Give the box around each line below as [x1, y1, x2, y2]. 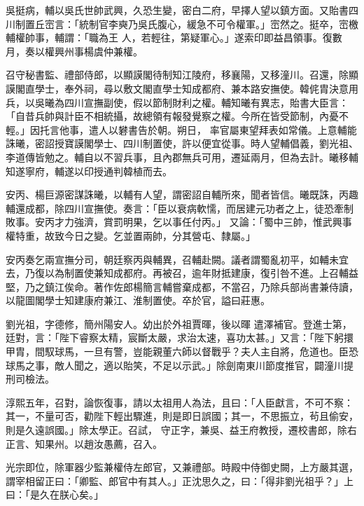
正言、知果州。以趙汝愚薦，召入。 [6, 436, 162, 451]
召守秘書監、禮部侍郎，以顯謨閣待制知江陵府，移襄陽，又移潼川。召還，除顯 [6, 67, 358, 82]
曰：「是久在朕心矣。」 [6, 487, 104, 502]
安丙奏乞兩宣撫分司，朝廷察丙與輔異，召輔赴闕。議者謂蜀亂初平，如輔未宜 [6, 252, 349, 266]
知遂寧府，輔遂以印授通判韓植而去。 [6, 163, 172, 178]
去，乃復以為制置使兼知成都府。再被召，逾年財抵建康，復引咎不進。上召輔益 [6, 266, 358, 280]
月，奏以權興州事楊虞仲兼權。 [6, 43, 143, 58]
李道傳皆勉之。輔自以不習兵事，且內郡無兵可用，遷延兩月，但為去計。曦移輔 [6, 149, 358, 164]
